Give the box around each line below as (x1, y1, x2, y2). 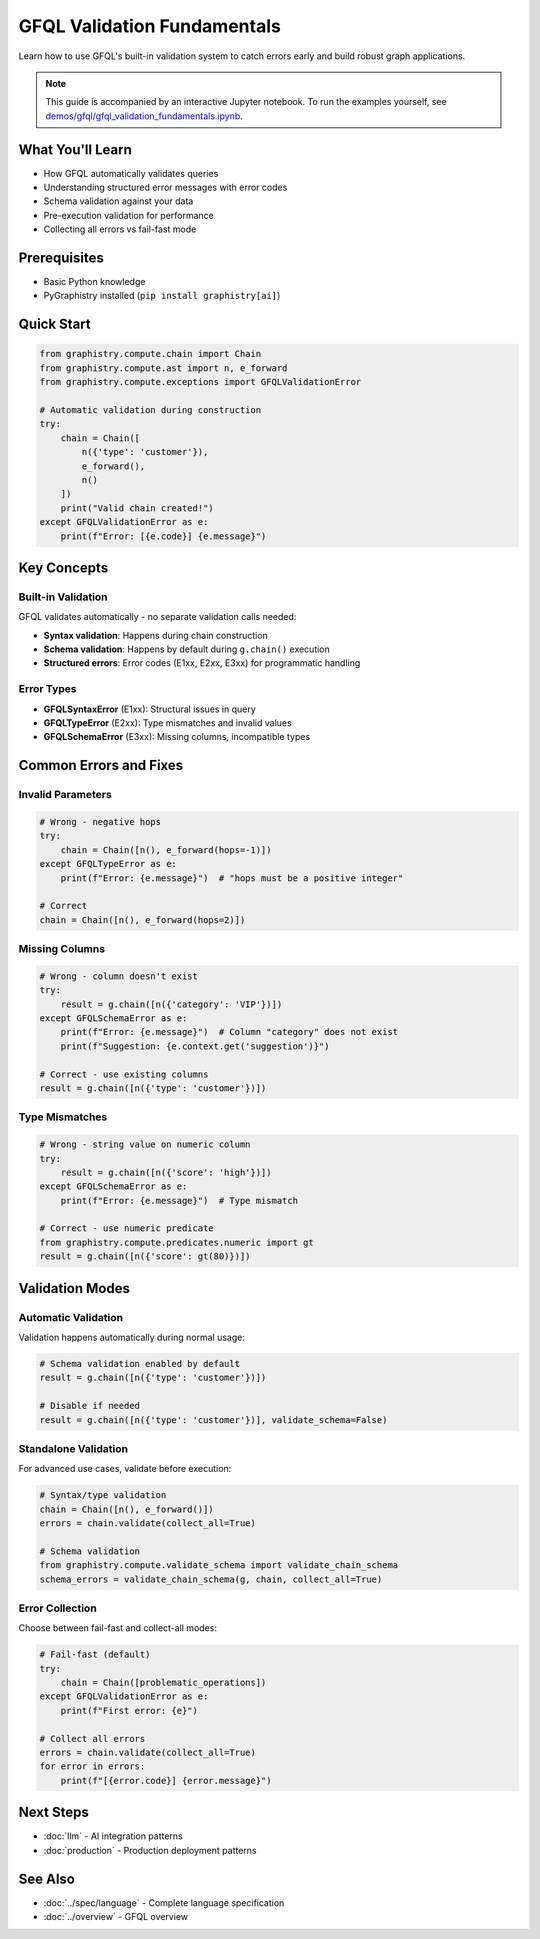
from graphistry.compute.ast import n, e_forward (39, 362, 288, 374)
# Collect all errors (39, 1733, 146, 1744)
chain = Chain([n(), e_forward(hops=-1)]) (60, 844, 272, 855)
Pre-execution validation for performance (43, 209, 215, 221)
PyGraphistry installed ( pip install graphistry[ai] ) (43, 290, 281, 302)
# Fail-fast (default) (39, 1649, 151, 1660)
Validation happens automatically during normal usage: (18, 1331, 245, 1343)
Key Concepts (18, 559, 109, 576)
